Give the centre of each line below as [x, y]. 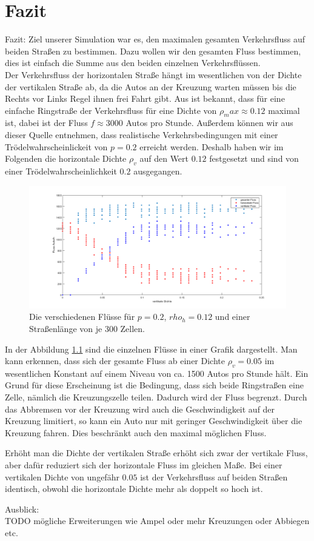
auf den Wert [164, 158]
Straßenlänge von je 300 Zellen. [87, 328]
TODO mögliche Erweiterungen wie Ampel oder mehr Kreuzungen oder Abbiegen [157, 521]
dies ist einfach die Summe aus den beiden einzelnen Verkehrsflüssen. [133, 63]
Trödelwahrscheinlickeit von [56, 146]
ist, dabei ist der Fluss [46, 123]
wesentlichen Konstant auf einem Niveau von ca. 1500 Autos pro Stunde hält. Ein [157, 373]
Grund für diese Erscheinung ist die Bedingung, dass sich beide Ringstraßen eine [154, 385]
